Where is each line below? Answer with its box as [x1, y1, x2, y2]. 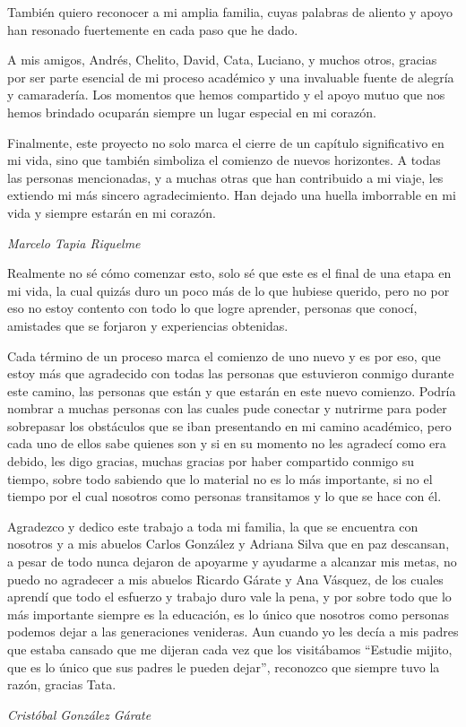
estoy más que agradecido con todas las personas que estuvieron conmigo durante [7, 364, 454, 383]
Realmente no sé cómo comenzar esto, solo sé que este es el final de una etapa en [7, 264, 452, 282]
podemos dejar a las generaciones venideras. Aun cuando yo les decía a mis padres [7, 622, 459, 641]
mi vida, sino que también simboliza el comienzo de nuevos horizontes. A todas [7, 151, 441, 169]
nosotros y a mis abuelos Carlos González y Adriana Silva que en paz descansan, [7, 534, 450, 553]
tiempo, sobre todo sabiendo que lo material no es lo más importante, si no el [7, 469, 433, 488]
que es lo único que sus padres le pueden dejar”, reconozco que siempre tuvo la [7, 657, 440, 676]
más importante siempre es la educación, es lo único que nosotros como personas [7, 604, 450, 623]
